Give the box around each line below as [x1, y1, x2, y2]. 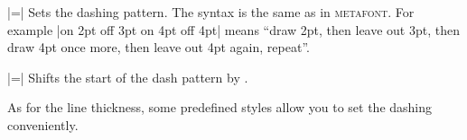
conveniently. [7, 115, 79, 134]
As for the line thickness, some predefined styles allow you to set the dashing [7, 98, 433, 117]
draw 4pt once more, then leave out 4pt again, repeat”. [7, 38, 310, 57]
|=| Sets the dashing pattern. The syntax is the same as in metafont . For [7, 3, 415, 21]
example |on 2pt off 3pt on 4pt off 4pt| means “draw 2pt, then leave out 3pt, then [7, 20, 460, 39]
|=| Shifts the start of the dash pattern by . [7, 67, 248, 86]
